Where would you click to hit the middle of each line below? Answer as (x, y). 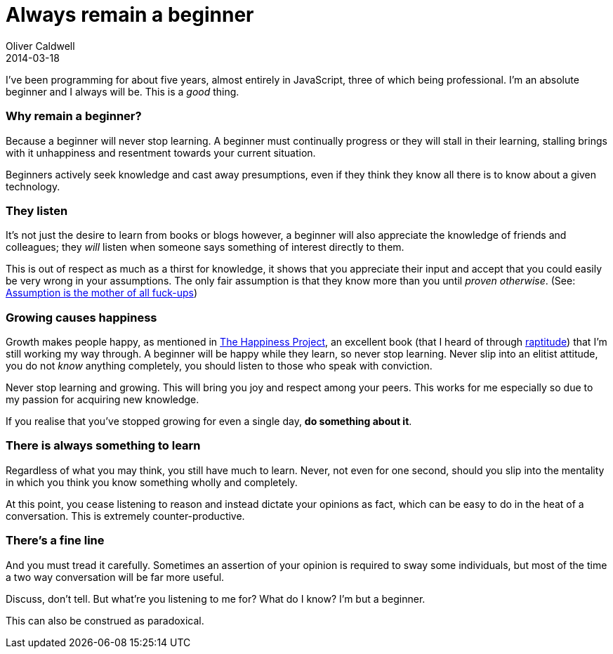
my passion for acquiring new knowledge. (103, 399)
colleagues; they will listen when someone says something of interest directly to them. (205, 247)
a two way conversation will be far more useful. (115, 577)
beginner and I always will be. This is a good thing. (123, 91)
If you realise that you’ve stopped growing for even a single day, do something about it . (209, 421)
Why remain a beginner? (74, 116)
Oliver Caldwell (40, 46)
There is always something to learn (103, 446)
